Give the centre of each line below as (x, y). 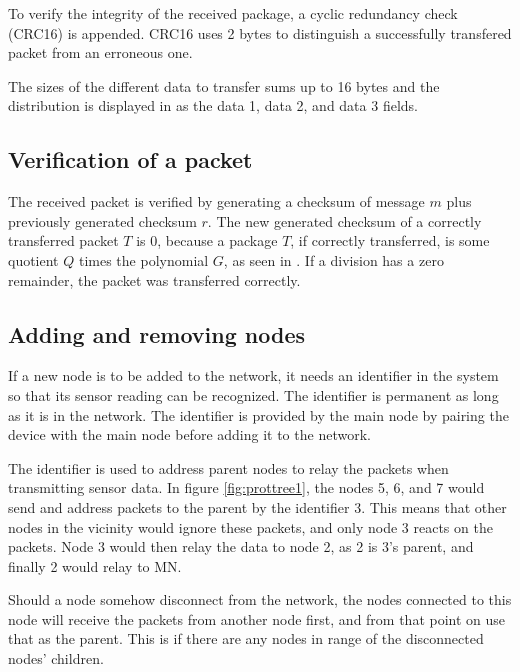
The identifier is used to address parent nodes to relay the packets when (228, 467)
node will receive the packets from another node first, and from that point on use (257, 618)
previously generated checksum (102, 220)
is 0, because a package (207, 240)
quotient (33, 259)
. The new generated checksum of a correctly (344, 220)
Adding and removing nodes (156, 333)
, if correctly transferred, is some (390, 240)
